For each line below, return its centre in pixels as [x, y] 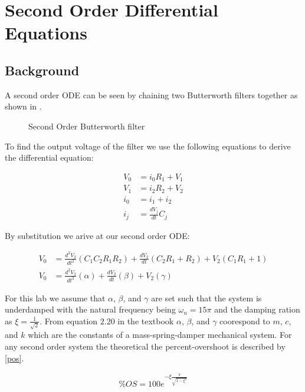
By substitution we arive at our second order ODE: [97, 235]
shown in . [23, 106]
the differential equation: [49, 157]
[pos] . [14, 358]
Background [42, 70]
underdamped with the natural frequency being [90, 309]
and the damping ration [257, 309]
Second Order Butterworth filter [87, 126]
